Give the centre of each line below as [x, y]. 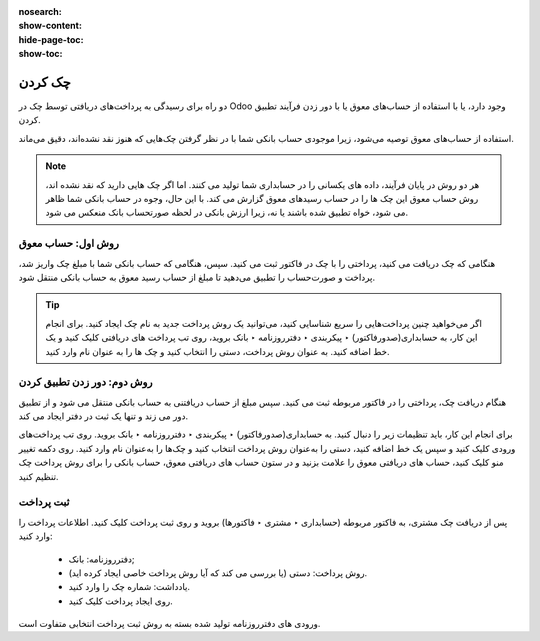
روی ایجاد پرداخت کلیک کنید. [121, 601]
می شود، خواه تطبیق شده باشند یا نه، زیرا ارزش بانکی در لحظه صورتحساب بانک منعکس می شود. [227, 212]
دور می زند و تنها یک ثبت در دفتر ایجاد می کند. [103, 416]
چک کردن [45, 81]
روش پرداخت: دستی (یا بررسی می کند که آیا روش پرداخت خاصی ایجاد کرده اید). [218, 572]
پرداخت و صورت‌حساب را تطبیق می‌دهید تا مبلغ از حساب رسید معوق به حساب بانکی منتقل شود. [197, 277]
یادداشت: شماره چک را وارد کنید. [129, 587]
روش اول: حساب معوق [69, 243]
